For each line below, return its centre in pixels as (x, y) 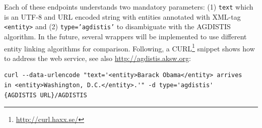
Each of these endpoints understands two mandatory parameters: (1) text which (129, 7)
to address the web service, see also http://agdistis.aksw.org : (97, 58)
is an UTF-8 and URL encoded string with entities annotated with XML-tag (122, 16)
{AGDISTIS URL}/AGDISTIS (46, 95)
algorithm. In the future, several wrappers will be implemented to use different (125, 36)
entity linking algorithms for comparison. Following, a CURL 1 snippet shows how (129, 47)
